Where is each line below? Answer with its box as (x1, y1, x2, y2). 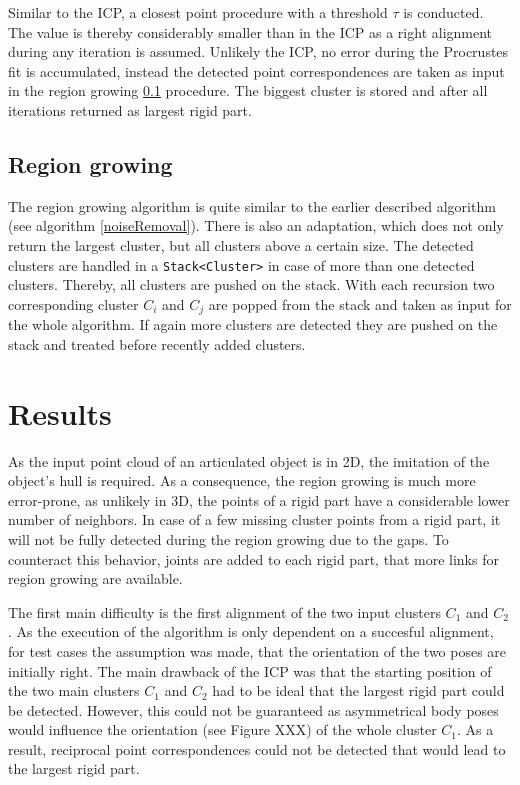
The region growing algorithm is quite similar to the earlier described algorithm (8, 195, 496, 216)
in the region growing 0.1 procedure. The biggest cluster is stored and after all (8, 80, 488, 101)
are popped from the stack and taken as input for (208, 293, 512, 314)
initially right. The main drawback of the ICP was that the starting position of (8, 660, 492, 681)
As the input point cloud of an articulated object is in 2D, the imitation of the (8, 450, 490, 471)
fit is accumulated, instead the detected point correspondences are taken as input (8, 60, 505, 81)
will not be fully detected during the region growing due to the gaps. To (8, 528, 449, 549)
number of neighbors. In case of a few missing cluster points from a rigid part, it (8, 509, 501, 530)
